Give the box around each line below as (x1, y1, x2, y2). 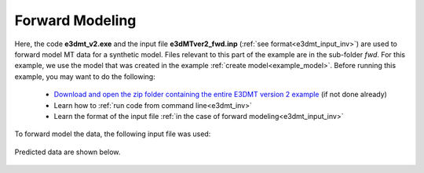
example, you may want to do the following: (14, 71, 156, 81)
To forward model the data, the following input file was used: (14, 129, 211, 139)
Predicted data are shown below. (14, 147, 121, 157)
